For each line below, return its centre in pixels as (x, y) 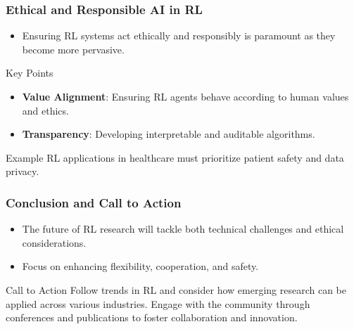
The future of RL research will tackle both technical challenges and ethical (183, 229)
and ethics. (45, 110)
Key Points (30, 73)
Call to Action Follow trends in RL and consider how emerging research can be (176, 289)
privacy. (23, 171)
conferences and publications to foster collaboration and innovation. (152, 317)
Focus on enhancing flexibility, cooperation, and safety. (140, 266)
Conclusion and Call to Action (94, 202)
